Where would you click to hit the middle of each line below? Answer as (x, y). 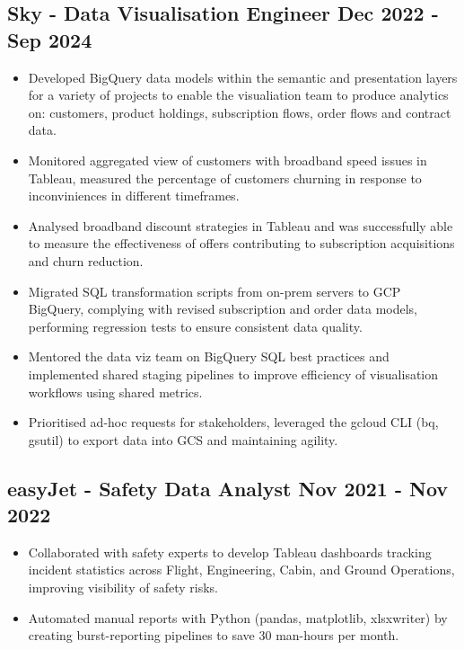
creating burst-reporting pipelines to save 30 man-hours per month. (214, 635)
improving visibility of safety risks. (123, 588)
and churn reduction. (86, 260)
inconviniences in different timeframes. (134, 196)
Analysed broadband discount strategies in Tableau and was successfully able (241, 225)
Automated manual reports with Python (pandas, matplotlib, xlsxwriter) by (238, 617)
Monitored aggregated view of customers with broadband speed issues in (228, 160)
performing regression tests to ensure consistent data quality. (195, 326)
